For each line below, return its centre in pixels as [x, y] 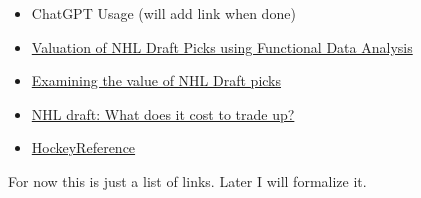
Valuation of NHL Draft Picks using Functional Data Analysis [222, 46]
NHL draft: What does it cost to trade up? [163, 113]
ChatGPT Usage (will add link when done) [163, 13]
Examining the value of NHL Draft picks [156, 80]
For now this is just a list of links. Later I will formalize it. [187, 180]
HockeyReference [83, 147]
